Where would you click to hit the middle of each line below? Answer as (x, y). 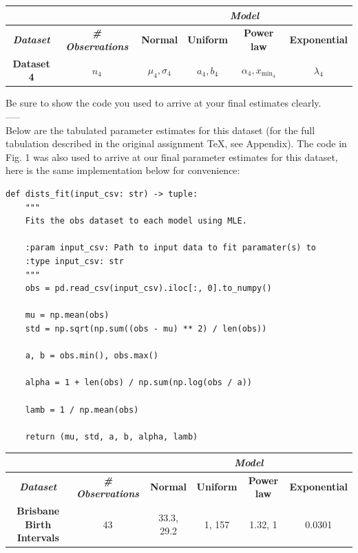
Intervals (38, 538)
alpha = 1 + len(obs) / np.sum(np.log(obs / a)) (138, 383)
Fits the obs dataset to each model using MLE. (136, 221)
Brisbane (38, 511)
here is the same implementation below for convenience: (123, 170)
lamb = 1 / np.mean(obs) (82, 410)
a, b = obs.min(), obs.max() (92, 356)
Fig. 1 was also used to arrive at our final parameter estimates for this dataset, (172, 156)
